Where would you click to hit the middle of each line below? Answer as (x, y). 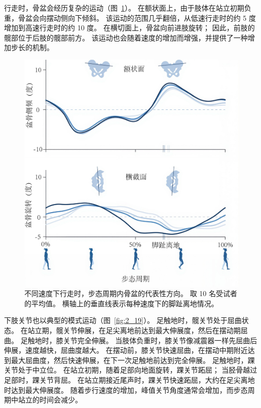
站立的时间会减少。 (50, 400)
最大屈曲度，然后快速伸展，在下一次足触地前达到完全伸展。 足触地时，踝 (133, 360)
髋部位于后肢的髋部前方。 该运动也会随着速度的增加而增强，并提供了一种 (126, 37)
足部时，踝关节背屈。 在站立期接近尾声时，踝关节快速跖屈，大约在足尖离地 (129, 379)
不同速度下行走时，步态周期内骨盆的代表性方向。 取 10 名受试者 (131, 293)
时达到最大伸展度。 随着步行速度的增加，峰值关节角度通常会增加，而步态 (126, 390)
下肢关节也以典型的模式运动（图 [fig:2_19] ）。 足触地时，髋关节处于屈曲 (123, 320)
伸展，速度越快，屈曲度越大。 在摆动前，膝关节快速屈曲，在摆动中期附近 (126, 350)
